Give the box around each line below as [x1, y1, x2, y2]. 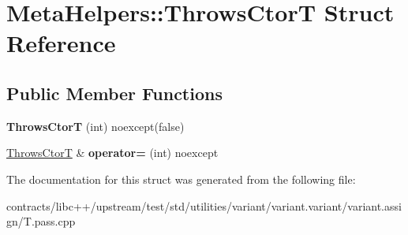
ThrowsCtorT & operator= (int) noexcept [6, 144, 219, 161]
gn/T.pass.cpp [6, 213, 76, 229]
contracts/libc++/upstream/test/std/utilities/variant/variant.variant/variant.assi [6, 197, 402, 214]
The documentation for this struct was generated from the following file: [6, 170, 356, 187]
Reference [6, 27, 116, 59]
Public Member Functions [6, 80, 223, 105]
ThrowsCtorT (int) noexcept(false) [6, 117, 185, 134]
